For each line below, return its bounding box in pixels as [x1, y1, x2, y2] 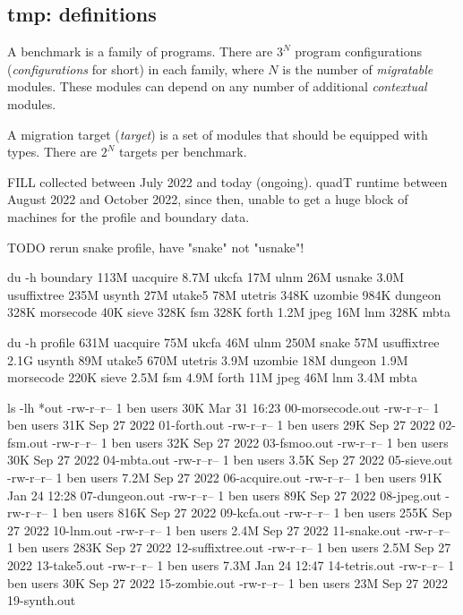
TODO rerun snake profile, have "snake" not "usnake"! [7, 237, 304, 256]
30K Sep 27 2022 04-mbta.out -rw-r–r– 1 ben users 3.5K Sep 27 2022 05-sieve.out [7, 450, 453, 469]
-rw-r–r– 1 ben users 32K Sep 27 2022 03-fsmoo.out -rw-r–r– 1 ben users [52, 432, 449, 451]
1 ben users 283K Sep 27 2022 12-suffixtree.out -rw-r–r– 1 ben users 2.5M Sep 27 [7, 538, 451, 557]
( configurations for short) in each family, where [7, 59, 264, 78]
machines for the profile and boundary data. [7, 207, 250, 226]
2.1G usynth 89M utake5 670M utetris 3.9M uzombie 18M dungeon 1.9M [7, 350, 408, 369]
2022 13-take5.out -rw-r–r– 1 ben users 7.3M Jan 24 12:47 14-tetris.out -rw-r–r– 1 [7, 556, 455, 575]
